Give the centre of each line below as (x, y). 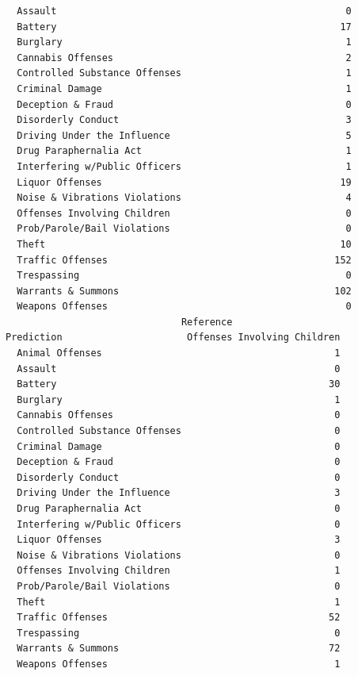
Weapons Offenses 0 (184, 307)
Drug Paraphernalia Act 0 (179, 509)
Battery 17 (184, 27)
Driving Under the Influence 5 (184, 135)
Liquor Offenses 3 (179, 540)
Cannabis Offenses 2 (184, 58)
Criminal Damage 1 (184, 88)
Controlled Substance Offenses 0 (179, 431)
